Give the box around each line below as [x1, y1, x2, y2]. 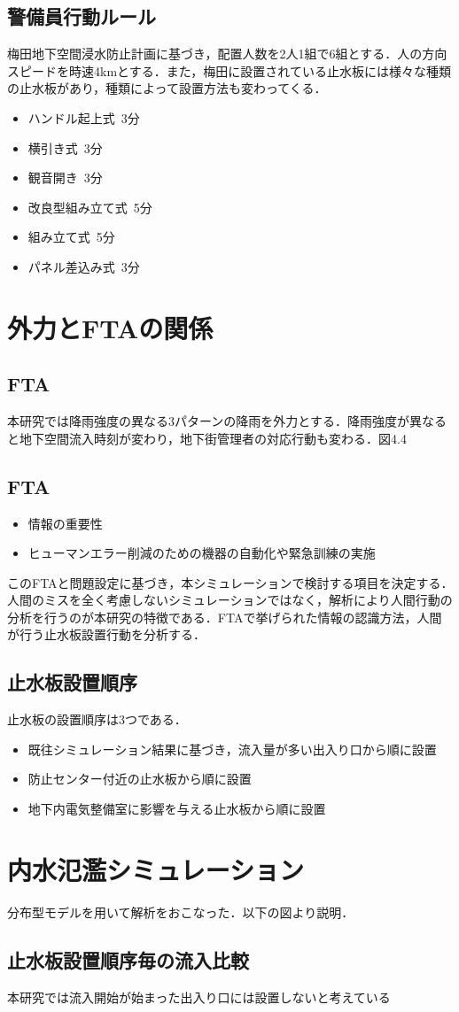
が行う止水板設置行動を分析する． [7, 625, 206, 644]
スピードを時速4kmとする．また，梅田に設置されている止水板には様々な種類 [7, 61, 451, 80]
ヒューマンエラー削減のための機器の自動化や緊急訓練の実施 [27, 544, 376, 562]
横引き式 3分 [27, 138, 103, 157]
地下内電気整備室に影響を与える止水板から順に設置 [27, 800, 326, 818]
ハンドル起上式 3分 [27, 108, 140, 127]
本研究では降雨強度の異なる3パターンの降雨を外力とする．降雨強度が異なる [7, 412, 447, 430]
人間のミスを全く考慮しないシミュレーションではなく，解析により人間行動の [7, 591, 453, 609]
